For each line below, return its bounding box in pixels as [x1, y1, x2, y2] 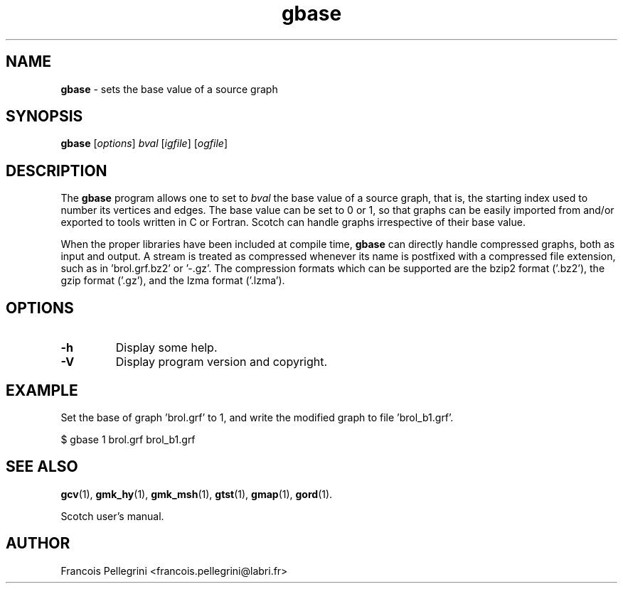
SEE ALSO [6, 458, 78, 476]
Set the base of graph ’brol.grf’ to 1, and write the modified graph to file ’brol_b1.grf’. [60, 411, 454, 423]
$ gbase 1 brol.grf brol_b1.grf [60, 433, 196, 445]
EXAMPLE [6, 381, 78, 399]
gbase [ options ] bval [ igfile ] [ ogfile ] [60, 137, 228, 150]
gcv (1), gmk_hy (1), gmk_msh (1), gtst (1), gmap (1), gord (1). [60, 487, 333, 500]
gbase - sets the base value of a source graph [60, 82, 278, 95]
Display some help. [115, 340, 218, 355]
